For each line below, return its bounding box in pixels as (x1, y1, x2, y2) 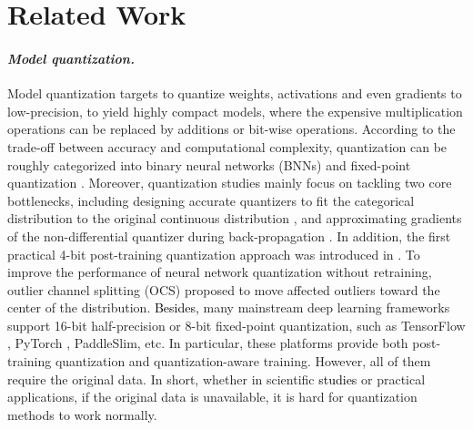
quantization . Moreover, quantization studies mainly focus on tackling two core (7, 173, 452, 192)
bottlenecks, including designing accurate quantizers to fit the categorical (7, 190, 415, 210)
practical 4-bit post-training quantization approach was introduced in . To (7, 244, 420, 263)
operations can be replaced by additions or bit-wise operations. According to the (7, 119, 456, 138)
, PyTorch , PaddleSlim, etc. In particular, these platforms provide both (7, 333, 408, 353)
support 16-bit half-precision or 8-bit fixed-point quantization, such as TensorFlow (7, 315, 466, 334)
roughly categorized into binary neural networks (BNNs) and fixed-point (7, 155, 411, 174)
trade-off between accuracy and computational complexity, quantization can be (7, 137, 448, 156)
